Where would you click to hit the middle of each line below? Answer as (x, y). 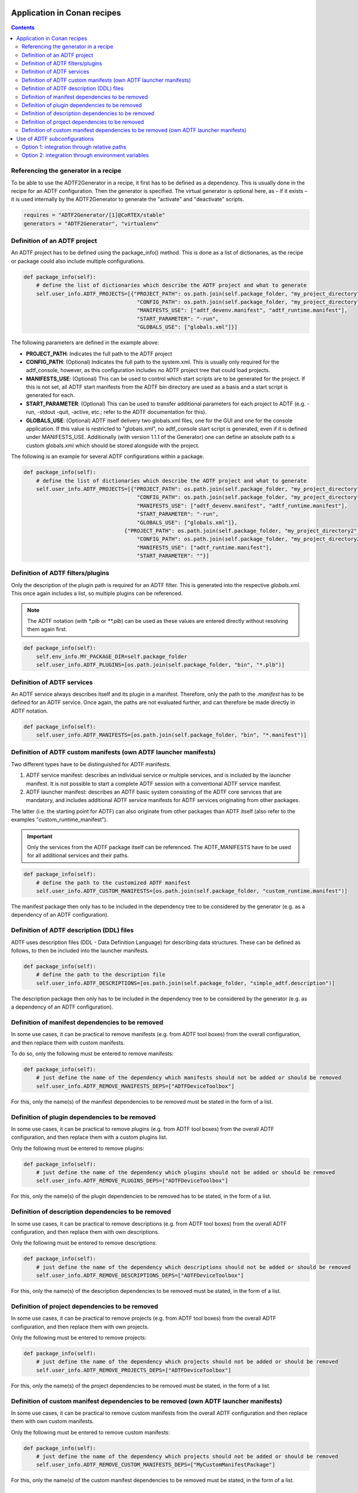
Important (40, 836)
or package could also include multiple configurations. (78, 261)
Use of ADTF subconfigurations (55, 139)
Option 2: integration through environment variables (85, 155)
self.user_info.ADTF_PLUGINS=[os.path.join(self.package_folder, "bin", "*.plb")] (161, 665)
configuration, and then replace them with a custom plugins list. (89, 1137)
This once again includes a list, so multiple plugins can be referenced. (97, 594)
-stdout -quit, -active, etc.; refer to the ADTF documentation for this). (122, 412)
